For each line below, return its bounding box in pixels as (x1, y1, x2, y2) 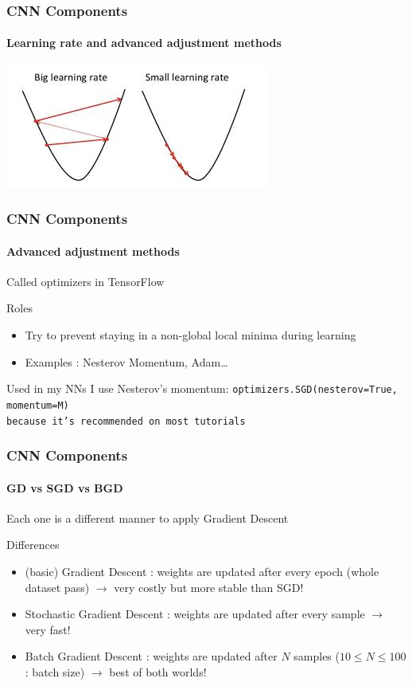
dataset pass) (25, 578, 90, 595)
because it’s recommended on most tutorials (6, 415, 246, 427)
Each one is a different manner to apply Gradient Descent (6, 509, 289, 526)
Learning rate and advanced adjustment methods (6, 34, 282, 51)
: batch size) (25, 664, 85, 680)
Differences (6, 536, 60, 553)
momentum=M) (6, 399, 69, 411)
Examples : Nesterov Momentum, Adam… (25, 353, 228, 370)
